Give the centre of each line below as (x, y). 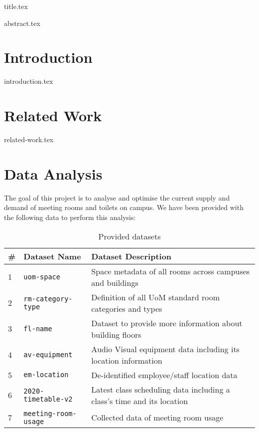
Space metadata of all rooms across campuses (171, 271)
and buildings (115, 282)
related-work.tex (29, 139)
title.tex (16, 6)
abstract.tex (22, 23)
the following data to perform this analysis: (70, 217)
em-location (46, 375)
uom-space (42, 277)
